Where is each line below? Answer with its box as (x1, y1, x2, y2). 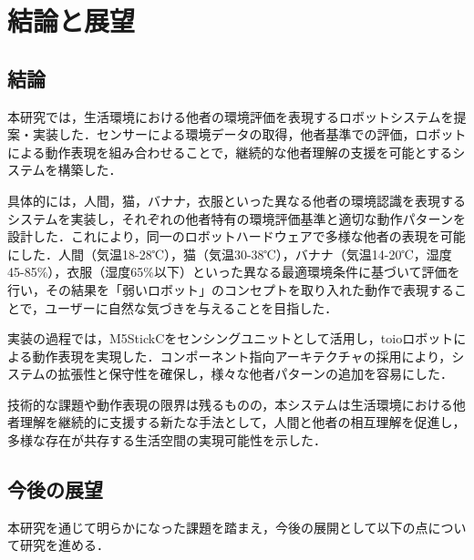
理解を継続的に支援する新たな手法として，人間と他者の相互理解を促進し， (19, 412, 466, 432)
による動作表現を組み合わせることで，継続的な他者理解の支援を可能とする (7, 142, 453, 161)
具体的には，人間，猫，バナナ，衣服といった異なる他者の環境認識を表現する (7, 190, 466, 209)
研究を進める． (19, 535, 109, 555)
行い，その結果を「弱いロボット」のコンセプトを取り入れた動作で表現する (7, 280, 454, 299)
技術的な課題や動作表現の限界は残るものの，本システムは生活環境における (7, 394, 453, 413)
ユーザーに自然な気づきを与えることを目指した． (45, 298, 338, 317)
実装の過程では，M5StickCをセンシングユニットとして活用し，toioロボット (7, 329, 454, 348)
